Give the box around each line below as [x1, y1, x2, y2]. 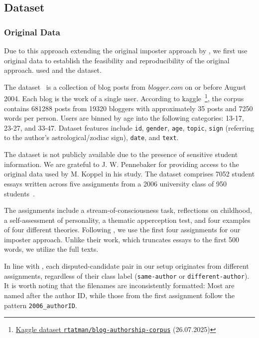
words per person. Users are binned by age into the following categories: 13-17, [4, 113, 244, 123]
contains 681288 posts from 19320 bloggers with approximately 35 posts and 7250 [4, 103, 253, 113]
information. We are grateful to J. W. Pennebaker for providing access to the [4, 159, 239, 169]
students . [4, 188, 35, 198]
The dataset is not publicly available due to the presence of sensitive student [4, 149, 238, 160]
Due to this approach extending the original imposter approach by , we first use [4, 45, 248, 55]
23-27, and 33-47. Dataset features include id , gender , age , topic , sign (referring [4, 122, 254, 133]
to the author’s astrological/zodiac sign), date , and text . [4, 132, 179, 143]
